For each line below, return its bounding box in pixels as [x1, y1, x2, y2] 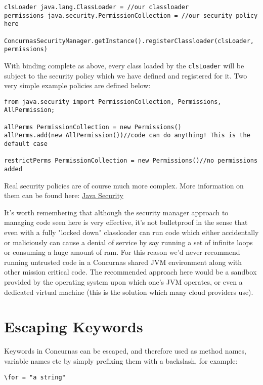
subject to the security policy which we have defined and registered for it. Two [4, 70, 247, 81]
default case [4, 140, 48, 148]
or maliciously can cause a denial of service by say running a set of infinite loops [4, 237, 253, 247]
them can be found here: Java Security [4, 190, 123, 201]
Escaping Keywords [4, 316, 143, 337]
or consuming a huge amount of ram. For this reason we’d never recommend [4, 247, 240, 257]
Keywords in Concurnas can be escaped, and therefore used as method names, [4, 345, 246, 356]
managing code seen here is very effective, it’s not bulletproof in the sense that [4, 217, 248, 227]
